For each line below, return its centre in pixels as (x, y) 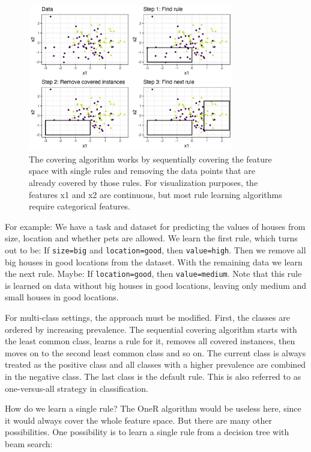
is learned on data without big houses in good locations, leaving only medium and (156, 285)
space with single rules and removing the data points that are (142, 171)
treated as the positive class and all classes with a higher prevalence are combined (155, 364)
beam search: (29, 443)
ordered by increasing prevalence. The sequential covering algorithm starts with (151, 329)
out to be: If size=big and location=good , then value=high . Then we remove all (155, 249)
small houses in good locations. (62, 297)
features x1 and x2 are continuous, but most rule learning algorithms (155, 194)
